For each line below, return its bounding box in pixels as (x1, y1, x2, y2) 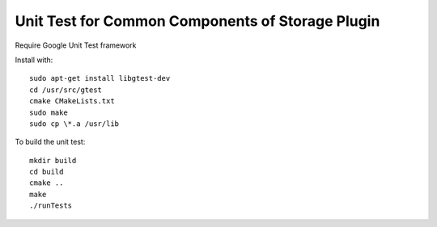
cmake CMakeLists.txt (29, 97, 115, 106)
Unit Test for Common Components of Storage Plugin (15, 12, 380, 30)
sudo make (29, 107, 68, 117)
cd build (29, 167, 64, 177)
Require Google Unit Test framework (15, 40, 137, 50)
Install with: (15, 55, 53, 65)
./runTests (29, 201, 73, 210)
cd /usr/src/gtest (29, 85, 103, 95)
